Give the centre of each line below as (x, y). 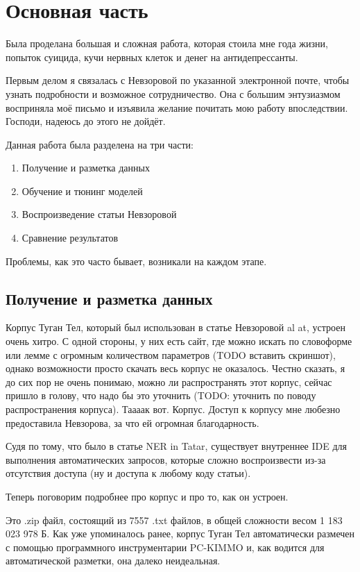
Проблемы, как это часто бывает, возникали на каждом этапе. (136, 261)
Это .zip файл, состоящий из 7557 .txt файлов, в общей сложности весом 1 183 (174, 520)
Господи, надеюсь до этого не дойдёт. (86, 121)
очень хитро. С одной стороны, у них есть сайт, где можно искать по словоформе (179, 341)
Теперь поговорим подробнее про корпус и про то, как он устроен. (147, 496)
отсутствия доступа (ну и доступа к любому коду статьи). (128, 473)
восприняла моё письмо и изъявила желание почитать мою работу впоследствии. (177, 107)
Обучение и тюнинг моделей (82, 191)
